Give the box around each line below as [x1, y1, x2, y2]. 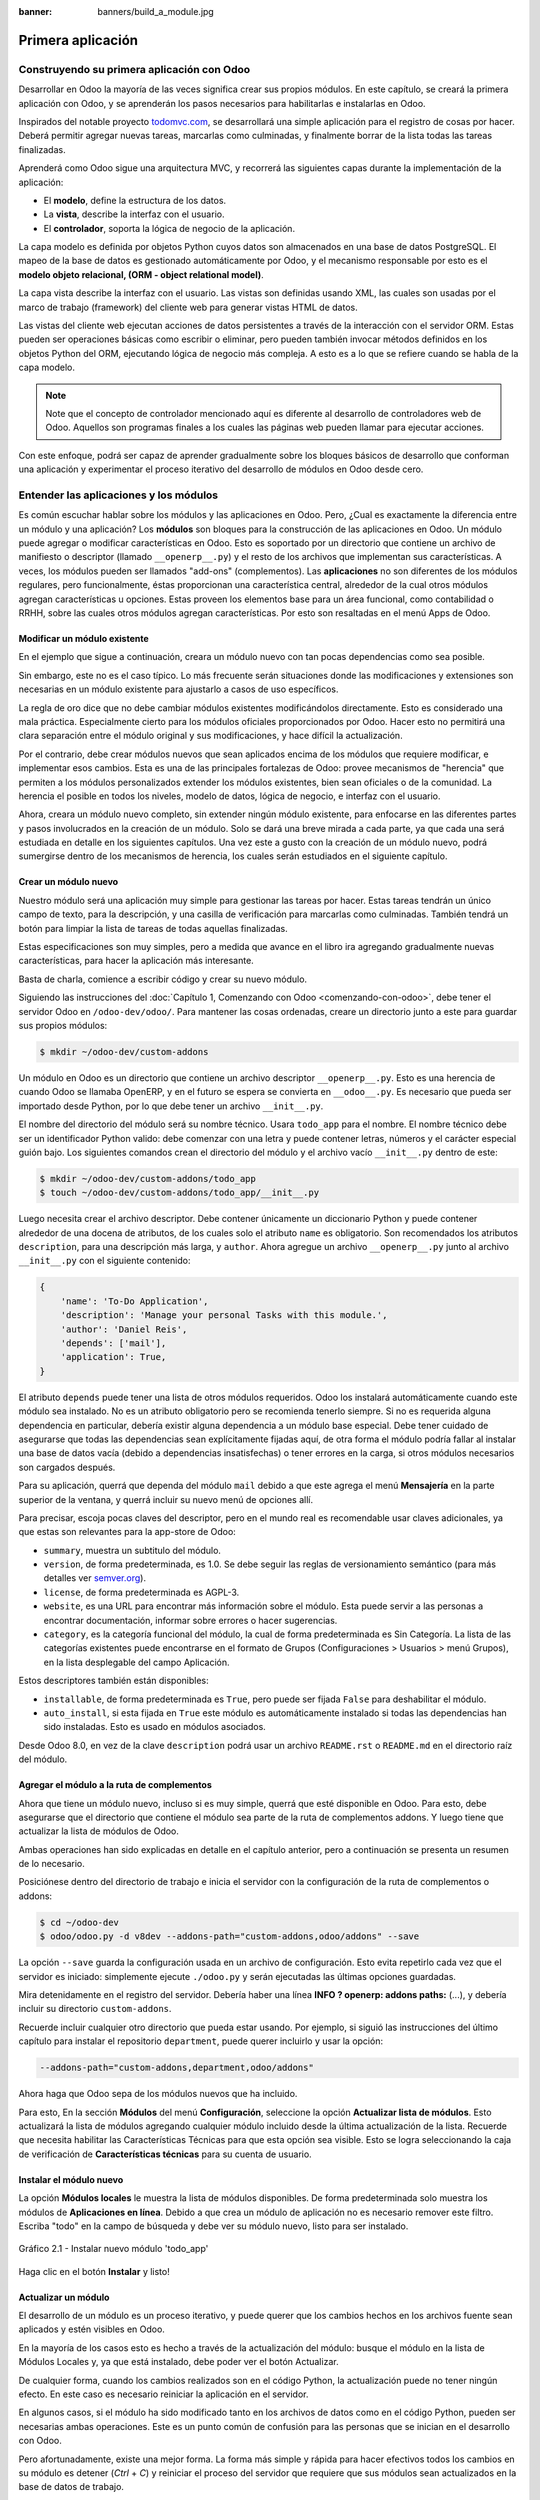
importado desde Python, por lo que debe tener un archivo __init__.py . [18, 1100, 324, 1112]
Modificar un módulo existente [18, 633, 149, 645]
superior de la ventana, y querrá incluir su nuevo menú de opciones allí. [18, 1493, 314, 1505]
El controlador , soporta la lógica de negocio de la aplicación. [43, 222, 295, 234]
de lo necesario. [18, 1858, 85, 1870]
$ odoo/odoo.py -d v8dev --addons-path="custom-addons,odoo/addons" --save [39, 1931, 420, 1942]
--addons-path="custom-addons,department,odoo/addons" [39, 2062, 314, 2074]
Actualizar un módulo [18, 2291, 110, 2303]
